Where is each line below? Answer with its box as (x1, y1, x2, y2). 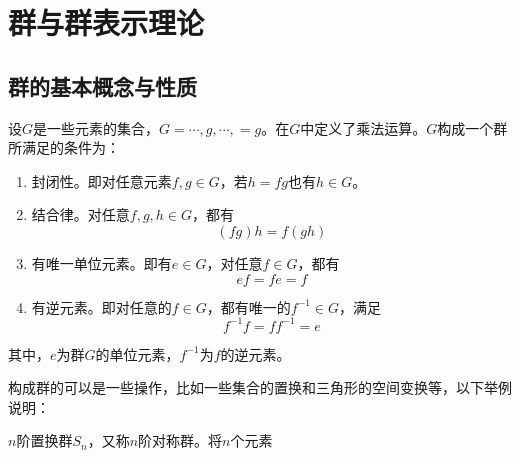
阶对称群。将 (138, 430, 223, 451)
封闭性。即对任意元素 (31, 170, 172, 191)
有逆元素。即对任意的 (31, 296, 172, 317)
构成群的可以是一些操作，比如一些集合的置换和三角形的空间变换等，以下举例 (8, 377, 512, 398)
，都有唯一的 (206, 296, 291, 317)
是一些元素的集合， (33, 117, 160, 138)
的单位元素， (95, 343, 180, 364)
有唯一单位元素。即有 (31, 252, 172, 273)
